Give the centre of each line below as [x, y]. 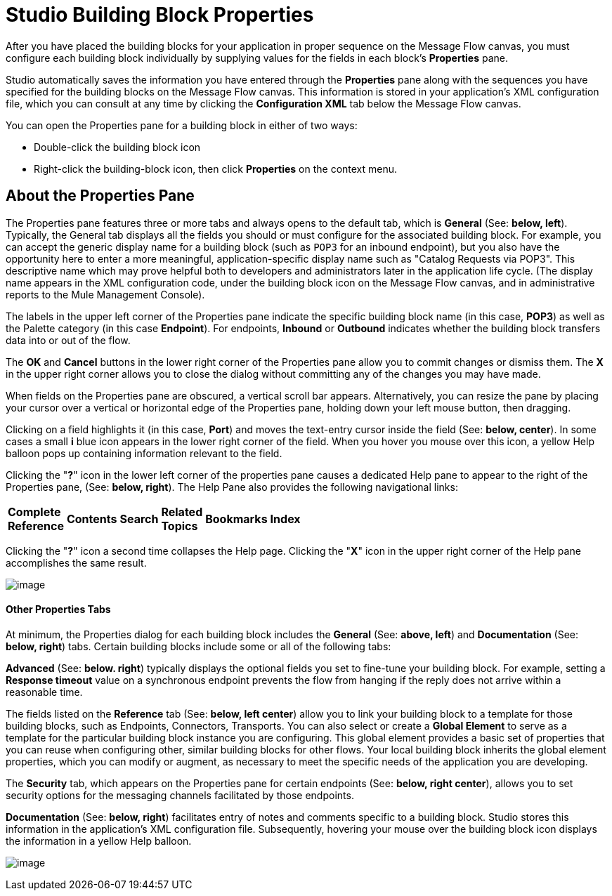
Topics [180, 526]
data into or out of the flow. [68, 340]
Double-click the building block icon [117, 147]
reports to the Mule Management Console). [105, 294]
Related [182, 512]
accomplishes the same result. [76, 562]
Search [139, 519]
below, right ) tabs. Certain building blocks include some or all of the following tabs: [198, 646]
